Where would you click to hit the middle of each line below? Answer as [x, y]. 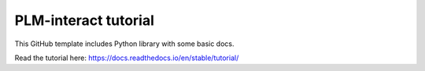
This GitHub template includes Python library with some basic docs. [124, 44]
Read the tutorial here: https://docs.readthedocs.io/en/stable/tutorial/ [127, 58]
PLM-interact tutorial [85, 20]
